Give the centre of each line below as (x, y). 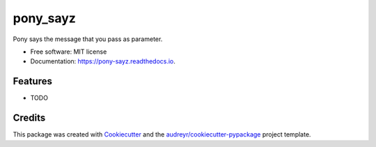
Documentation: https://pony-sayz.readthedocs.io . (103, 61)
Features (32, 81)
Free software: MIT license (69, 52)
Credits (29, 118)
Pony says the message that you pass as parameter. (88, 39)
